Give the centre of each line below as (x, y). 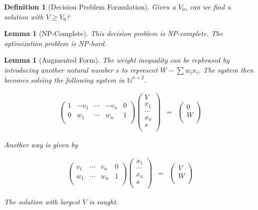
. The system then (226, 69)
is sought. (104, 202)
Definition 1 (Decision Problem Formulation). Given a (90, 7)
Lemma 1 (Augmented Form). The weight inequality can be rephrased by (117, 60)
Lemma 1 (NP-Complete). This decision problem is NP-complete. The (114, 33)
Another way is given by (41, 145)
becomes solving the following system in (64, 79)
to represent (140, 69)
